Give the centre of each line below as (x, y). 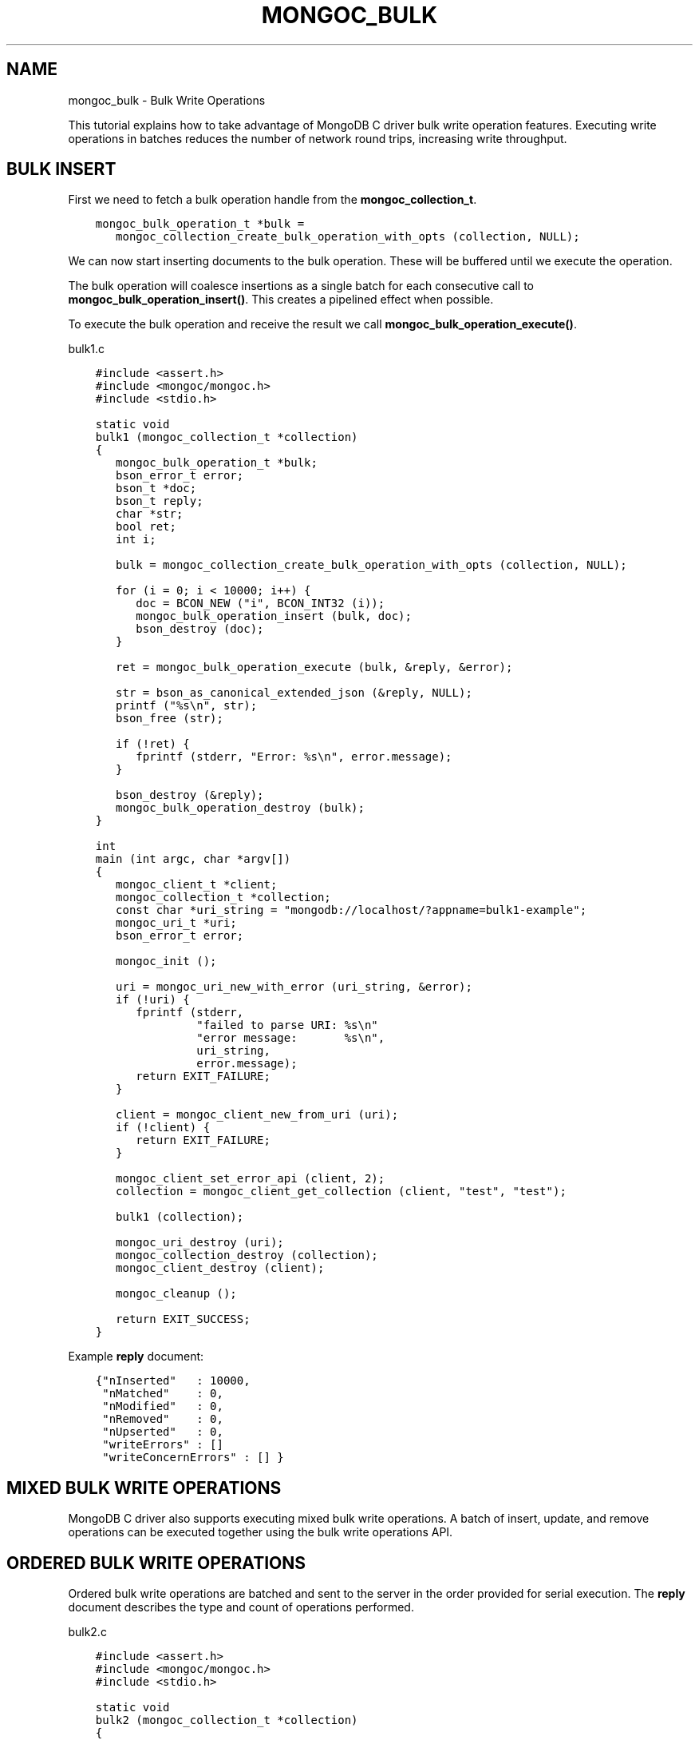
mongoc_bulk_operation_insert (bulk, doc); (274, 616)
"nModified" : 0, (163, 1406)
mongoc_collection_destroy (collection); (247, 1255)
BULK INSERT (61, 169)
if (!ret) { (153, 744)
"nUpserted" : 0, (163, 1432)
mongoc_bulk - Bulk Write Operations (167, 100)
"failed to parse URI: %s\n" (287, 1025)
